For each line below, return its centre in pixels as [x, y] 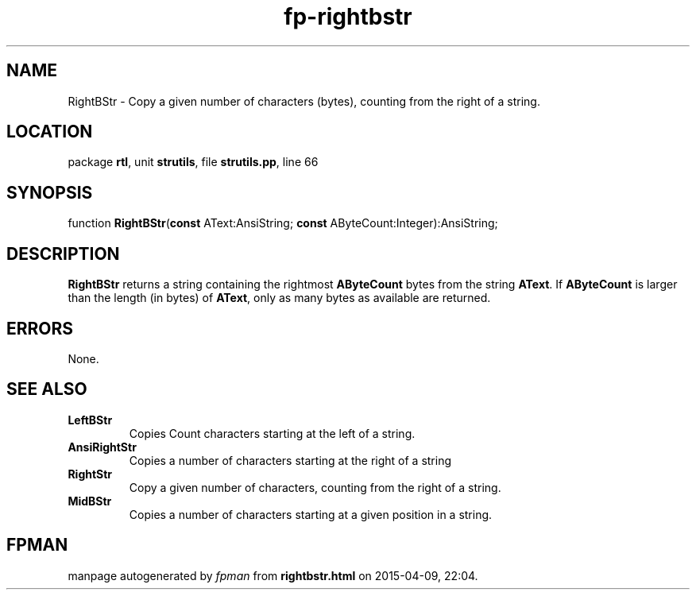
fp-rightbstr [348, 17]
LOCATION [50, 132]
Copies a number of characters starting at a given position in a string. [311, 514]
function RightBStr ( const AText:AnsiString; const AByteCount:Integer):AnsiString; [283, 223]
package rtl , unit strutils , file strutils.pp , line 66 [193, 162]
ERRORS [40, 328]
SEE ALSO [47, 389]
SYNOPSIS [50, 192]
